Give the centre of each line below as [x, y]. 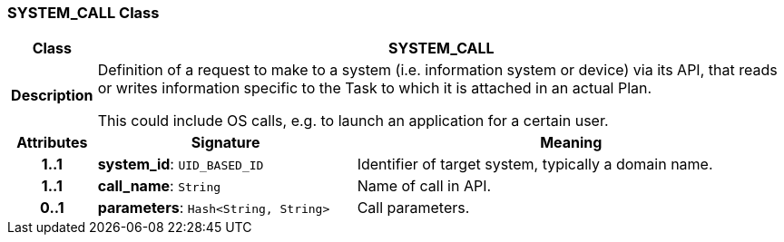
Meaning [571, 143]
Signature [225, 143]
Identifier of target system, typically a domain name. [535, 165]
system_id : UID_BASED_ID [181, 165]
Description [52, 96]
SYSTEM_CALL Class [83, 13]
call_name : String [159, 186]
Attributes [52, 143]
